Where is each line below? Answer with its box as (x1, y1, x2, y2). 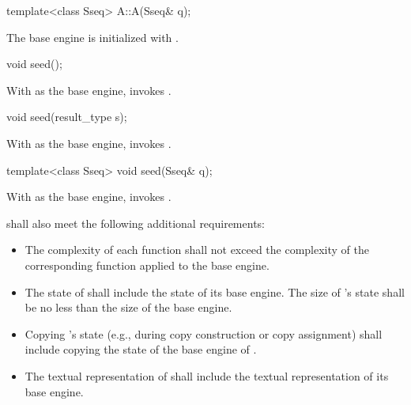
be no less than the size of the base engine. (25, 299, 232, 316)
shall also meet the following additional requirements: (6, 214, 265, 231)
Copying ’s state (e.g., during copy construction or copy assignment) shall (25, 325, 383, 342)
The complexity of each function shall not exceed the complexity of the (25, 241, 370, 258)
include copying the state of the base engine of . (25, 341, 257, 358)
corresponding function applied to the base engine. (25, 256, 270, 273)
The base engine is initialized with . (6, 28, 179, 45)
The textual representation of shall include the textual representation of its (25, 367, 389, 384)
